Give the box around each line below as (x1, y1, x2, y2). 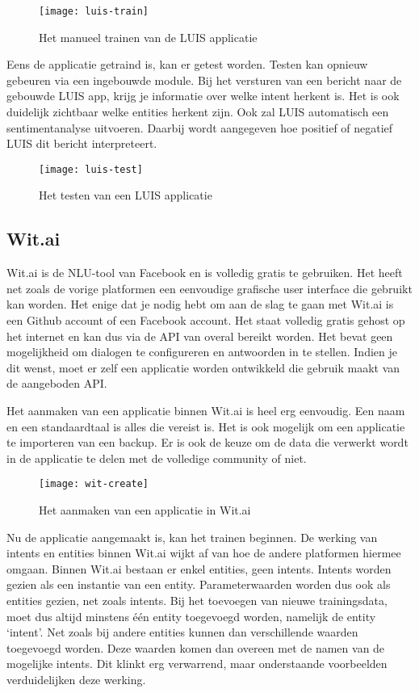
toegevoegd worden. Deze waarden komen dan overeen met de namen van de (6, 639, 385, 656)
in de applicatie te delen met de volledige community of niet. (6, 449, 307, 466)
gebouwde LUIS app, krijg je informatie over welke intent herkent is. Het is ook (6, 87, 400, 104)
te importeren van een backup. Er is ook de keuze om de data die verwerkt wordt (6, 434, 409, 451)
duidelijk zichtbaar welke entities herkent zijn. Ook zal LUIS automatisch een (6, 103, 389, 120)
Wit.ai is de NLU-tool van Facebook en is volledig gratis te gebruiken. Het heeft (6, 264, 403, 281)
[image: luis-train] (39, 6, 149, 17)
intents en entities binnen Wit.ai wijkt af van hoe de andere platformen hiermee (6, 544, 401, 561)
